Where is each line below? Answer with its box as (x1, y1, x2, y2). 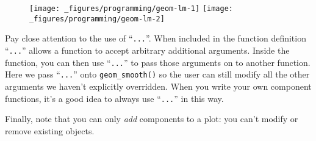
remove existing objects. (5, 124, 95, 137)
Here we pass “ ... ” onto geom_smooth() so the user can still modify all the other (5, 68, 310, 81)
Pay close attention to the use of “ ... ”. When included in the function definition (5, 32, 306, 45)
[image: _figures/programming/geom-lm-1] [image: (29, 4, 233, 13)
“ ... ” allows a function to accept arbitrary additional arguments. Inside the (5, 43, 290, 56)
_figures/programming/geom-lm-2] (29, 14, 165, 23)
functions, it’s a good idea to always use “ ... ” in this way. (5, 92, 224, 104)
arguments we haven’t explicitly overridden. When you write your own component (5, 79, 312, 92)
